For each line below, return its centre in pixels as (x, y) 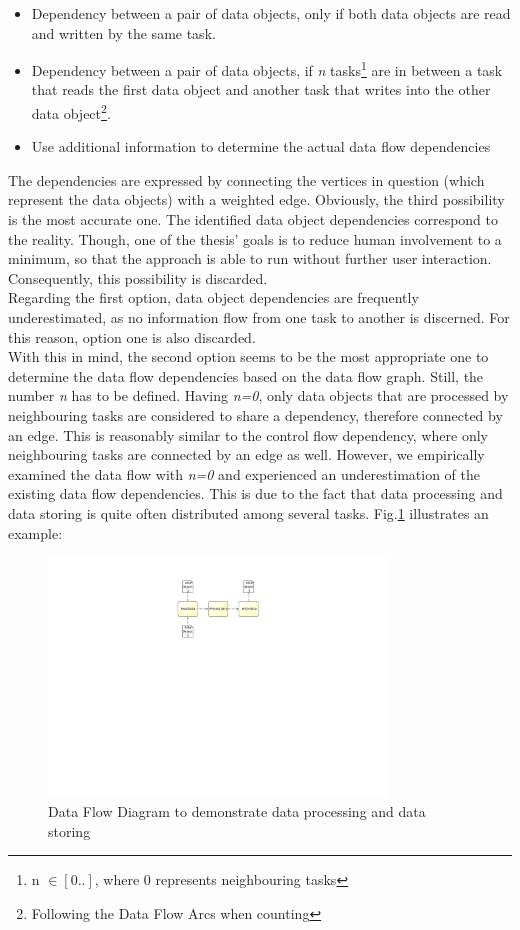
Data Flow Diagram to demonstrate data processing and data (237, 811)
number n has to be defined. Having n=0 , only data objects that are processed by (258, 395)
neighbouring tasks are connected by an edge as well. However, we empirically (246, 454)
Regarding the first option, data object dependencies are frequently (213, 297)
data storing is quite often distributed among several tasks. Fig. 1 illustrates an (248, 512)
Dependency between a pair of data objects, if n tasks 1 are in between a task (267, 68)
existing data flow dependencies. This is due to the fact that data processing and (255, 493)
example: (35, 532)
